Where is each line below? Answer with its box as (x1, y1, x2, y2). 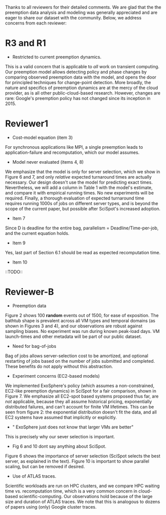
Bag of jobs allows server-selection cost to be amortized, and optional (5, 353, 149, 359)
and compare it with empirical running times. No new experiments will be (5, 190, 154, 196)
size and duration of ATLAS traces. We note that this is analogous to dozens (5, 499, 160, 505)
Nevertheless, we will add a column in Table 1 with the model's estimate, (5, 184, 153, 191)
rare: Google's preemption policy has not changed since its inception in (5, 95, 151, 101)
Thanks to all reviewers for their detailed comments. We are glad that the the (5, 4, 162, 10)
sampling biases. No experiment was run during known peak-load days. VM (5, 328, 160, 334)
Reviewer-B (5, 286, 54, 298)
